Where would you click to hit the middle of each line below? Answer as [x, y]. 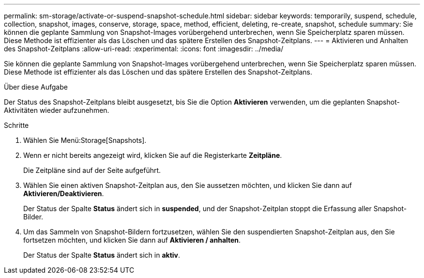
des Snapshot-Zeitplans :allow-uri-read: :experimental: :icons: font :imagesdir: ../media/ [144, 49]
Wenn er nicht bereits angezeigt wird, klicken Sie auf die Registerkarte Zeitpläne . [153, 155]
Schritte [16, 125]
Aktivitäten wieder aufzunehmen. [57, 110]
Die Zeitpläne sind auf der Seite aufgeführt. [92, 170]
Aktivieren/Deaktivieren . [64, 193]
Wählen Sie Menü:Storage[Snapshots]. [85, 140]
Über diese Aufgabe [36, 87]
